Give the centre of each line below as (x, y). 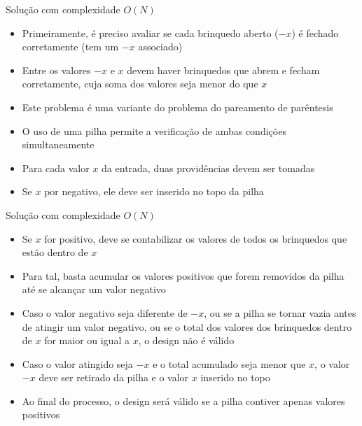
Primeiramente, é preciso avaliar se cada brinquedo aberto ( (150, 33)
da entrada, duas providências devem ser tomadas (208, 168)
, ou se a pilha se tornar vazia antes (280, 312)
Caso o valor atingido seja (77, 363)
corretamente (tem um (70, 47)
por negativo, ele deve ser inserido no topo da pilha (154, 191)
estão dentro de (55, 252)
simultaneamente (58, 144)
